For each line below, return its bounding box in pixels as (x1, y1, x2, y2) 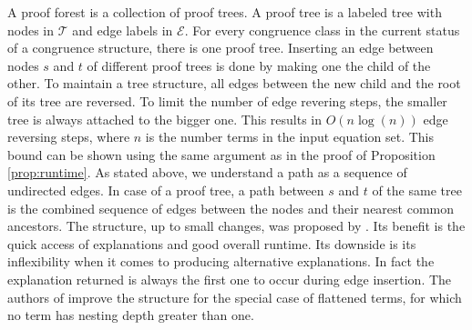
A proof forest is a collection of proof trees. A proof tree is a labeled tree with (7, 3, 442, 21)
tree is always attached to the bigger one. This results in (7, 109, 323, 128)
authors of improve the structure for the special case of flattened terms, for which (7, 287, 462, 306)
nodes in (7, 20, 55, 39)
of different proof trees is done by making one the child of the (87, 55, 431, 75)
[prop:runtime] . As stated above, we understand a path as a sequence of (7, 163, 407, 182)
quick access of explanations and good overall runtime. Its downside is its (7, 234, 416, 253)
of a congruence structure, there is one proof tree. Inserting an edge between (7, 38, 434, 57)
